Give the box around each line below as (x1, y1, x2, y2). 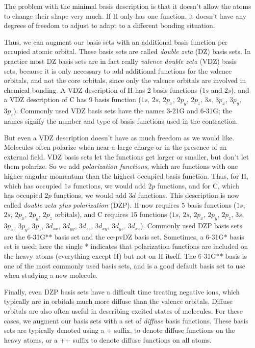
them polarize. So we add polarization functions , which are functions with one (4, 161, 238, 171)
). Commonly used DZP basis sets (140, 220, 242, 231)
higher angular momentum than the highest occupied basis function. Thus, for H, (4, 170, 249, 181)
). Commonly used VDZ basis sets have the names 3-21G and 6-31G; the (13, 106, 232, 116)
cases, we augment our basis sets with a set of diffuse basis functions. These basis (4, 315, 249, 325)
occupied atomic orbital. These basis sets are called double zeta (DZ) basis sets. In (4, 46, 251, 56)
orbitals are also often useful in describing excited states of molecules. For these (4, 306, 243, 316)
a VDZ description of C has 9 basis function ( (4, 94, 141, 105)
